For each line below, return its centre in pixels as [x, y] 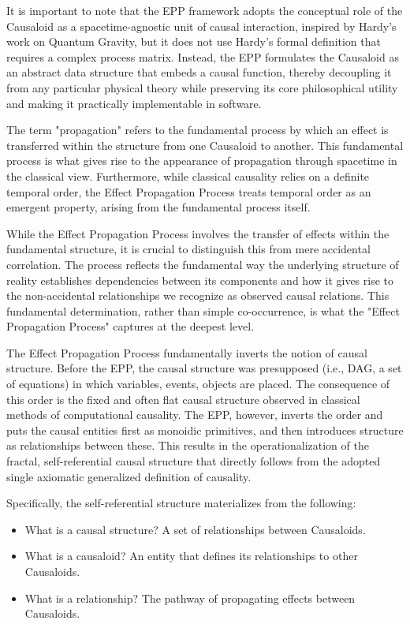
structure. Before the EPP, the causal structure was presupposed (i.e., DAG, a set [204, 368]
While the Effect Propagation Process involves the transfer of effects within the [198, 233]
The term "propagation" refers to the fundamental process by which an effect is [198, 130]
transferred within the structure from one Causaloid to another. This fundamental [205, 145]
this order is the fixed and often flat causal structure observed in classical [183, 399]
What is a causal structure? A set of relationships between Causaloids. [195, 529]
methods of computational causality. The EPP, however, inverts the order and [195, 415]
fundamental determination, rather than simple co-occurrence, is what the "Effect [203, 310]
